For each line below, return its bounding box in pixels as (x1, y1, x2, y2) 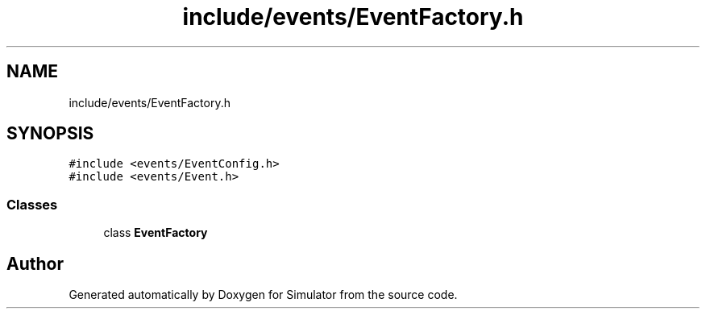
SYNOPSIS (6, 123, 94, 144)
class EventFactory (103, 226, 208, 240)
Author (6, 253, 64, 274)
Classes (6, 196, 58, 213)
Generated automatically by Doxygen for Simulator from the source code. (69, 288, 458, 302)
